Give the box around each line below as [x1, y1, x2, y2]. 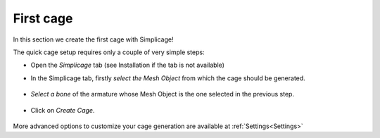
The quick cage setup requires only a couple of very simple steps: [13, 48, 205, 56]
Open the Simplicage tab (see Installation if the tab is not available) [30, 61, 225, 70]
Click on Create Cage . [30, 106, 95, 114]
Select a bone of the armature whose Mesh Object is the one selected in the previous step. [30, 90, 295, 99]
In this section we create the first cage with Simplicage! [13, 35, 174, 44]
